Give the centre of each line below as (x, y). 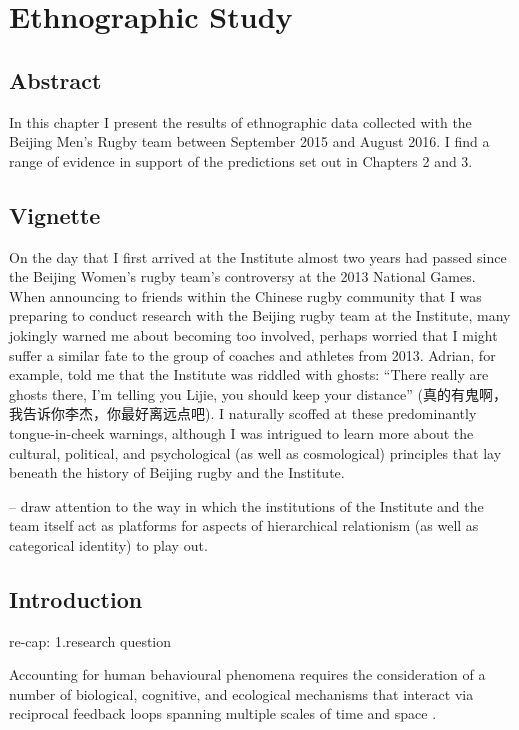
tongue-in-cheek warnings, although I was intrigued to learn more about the (241, 432)
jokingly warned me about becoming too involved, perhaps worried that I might (253, 334)
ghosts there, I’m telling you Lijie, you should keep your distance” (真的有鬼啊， (258, 393)
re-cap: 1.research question (90, 640)
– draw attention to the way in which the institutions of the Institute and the (246, 505)
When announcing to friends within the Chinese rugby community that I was (245, 295)
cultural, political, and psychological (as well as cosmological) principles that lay (255, 452)
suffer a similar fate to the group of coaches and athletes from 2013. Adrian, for (252, 354)
